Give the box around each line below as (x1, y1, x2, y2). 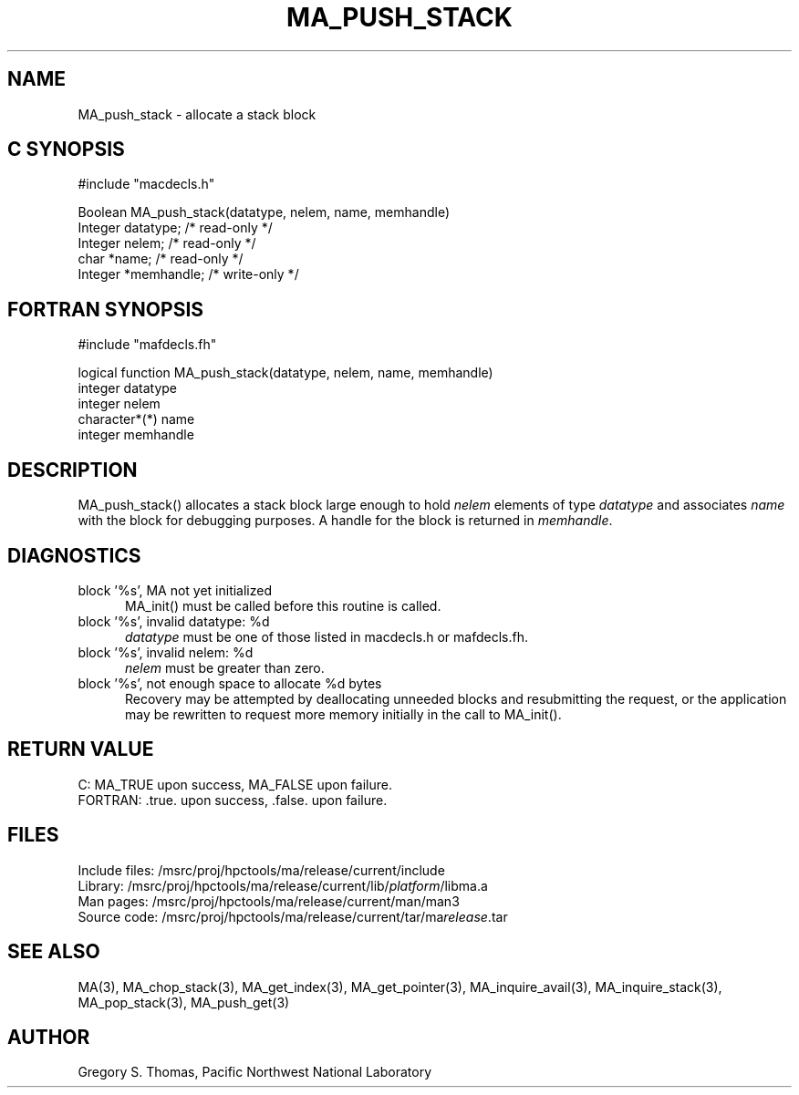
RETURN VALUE (7, 738, 154, 761)
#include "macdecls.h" (78, 176, 215, 192)
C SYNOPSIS (7, 138, 125, 161)
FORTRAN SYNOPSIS (7, 297, 204, 321)
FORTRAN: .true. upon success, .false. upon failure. (78, 791, 388, 808)
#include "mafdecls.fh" (78, 336, 217, 353)
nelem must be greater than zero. (125, 659, 325, 676)
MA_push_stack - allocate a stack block (78, 106, 316, 122)
